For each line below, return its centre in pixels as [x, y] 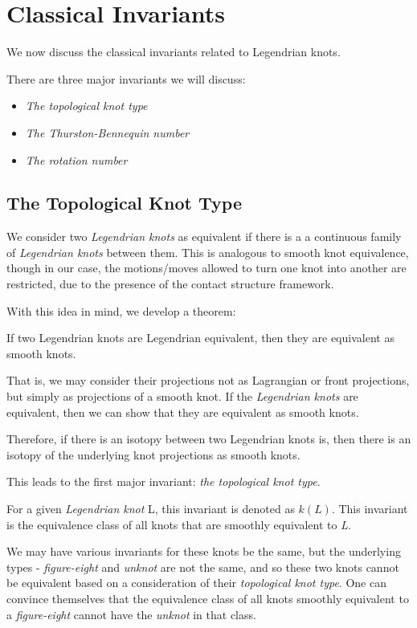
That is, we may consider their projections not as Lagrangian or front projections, [208, 380]
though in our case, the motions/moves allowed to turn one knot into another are [206, 268]
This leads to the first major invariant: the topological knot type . [164, 481]
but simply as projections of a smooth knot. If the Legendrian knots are [182, 396]
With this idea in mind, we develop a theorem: [121, 310]
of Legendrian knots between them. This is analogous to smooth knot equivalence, [208, 252]
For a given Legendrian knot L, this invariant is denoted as [151, 509]
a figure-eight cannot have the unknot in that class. [131, 614]
